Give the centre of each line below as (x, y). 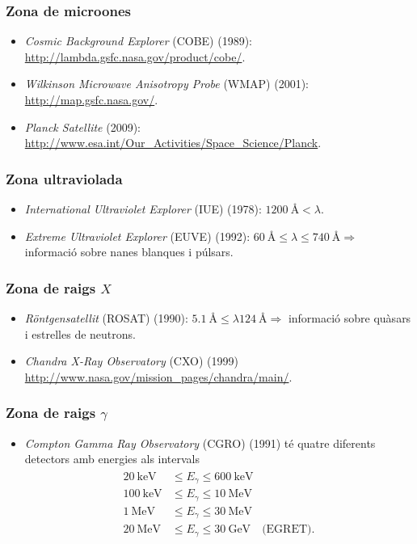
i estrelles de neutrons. (80, 333)
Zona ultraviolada (64, 178)
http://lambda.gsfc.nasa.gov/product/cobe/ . (135, 56)
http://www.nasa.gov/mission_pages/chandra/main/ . (158, 376)
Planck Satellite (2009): (82, 127)
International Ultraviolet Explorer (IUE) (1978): (143, 209)
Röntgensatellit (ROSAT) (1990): (106, 318)
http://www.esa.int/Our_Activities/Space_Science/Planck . (173, 143)
